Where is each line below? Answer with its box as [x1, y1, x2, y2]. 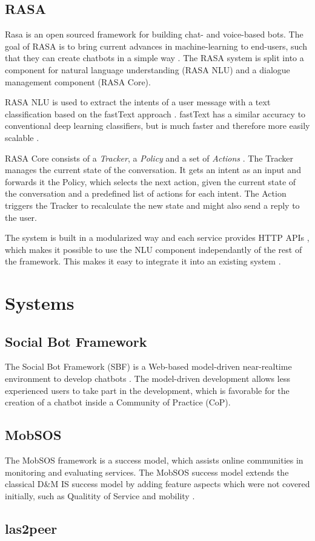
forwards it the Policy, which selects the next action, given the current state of [5, 175, 296, 188]
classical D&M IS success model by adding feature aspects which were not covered [5, 477, 310, 490]
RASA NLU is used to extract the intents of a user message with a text [5, 96, 271, 108]
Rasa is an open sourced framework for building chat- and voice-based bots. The [5, 28, 303, 41]
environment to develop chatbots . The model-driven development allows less [5, 372, 290, 385]
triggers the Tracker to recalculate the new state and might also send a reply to [5, 198, 300, 211]
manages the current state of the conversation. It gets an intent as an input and [5, 163, 301, 176]
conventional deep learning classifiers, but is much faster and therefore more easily [5, 119, 310, 132]
